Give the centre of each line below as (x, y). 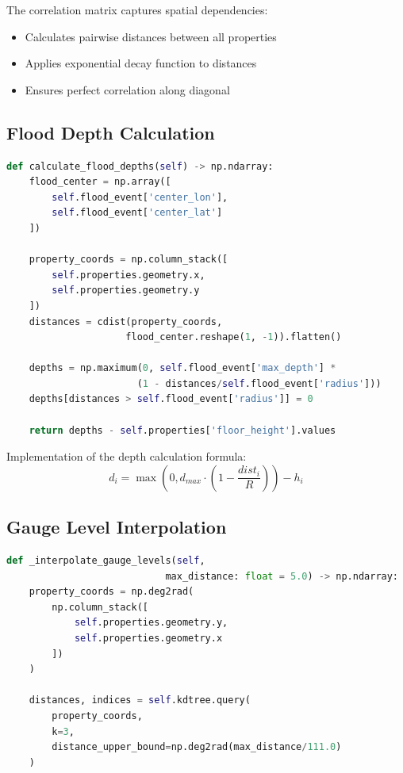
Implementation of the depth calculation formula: (127, 456)
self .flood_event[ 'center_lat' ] (137, 213)
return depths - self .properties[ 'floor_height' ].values (182, 430)
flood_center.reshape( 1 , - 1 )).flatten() (234, 337)
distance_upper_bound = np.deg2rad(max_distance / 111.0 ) (197, 747)
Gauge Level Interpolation (117, 527)
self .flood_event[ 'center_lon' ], (140, 197)
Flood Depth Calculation (111, 132)
